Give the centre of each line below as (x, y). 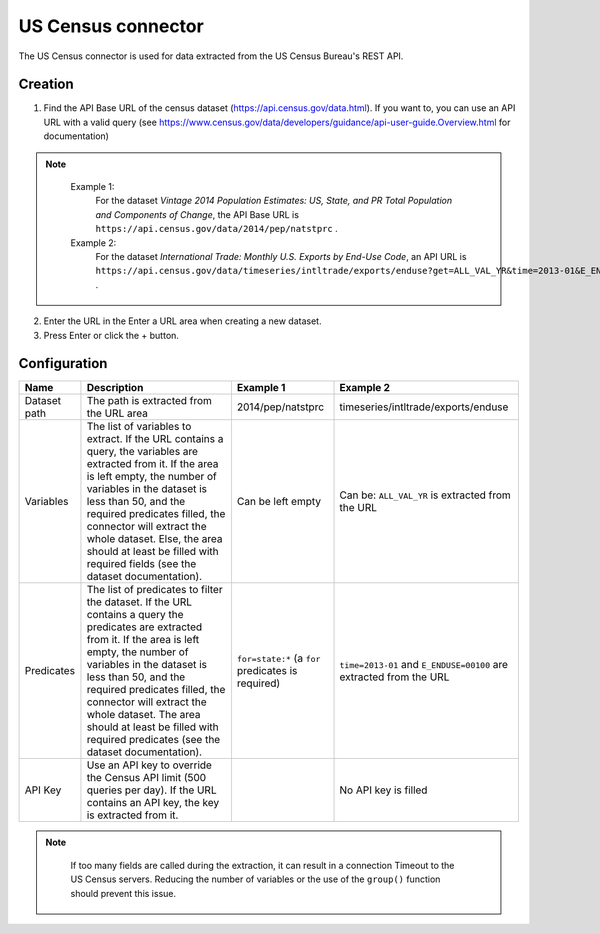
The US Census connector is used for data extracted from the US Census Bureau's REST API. (211, 56)
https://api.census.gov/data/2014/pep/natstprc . (217, 229)
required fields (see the (141, 564)
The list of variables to (139, 427)
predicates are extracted (144, 627)
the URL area (117, 413)
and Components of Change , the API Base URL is (197, 214)
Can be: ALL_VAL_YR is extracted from (425, 495)
